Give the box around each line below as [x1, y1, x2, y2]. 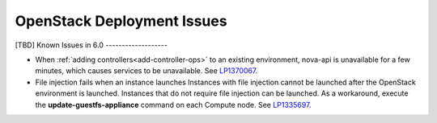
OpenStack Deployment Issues [15, 12, 227, 30]
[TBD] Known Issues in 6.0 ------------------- [15, 40, 168, 50]
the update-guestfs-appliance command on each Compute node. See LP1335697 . [35, 100, 312, 109]
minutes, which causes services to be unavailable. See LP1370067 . [35, 66, 258, 76]
